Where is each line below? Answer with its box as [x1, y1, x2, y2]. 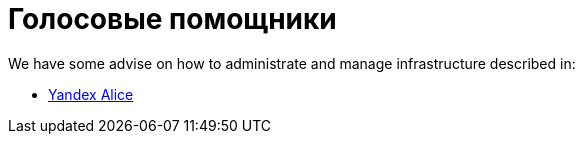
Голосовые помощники [8, 2, 337, 36]
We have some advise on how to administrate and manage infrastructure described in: [8, 54, 576, 72]
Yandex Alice [48, 85, 134, 103]
